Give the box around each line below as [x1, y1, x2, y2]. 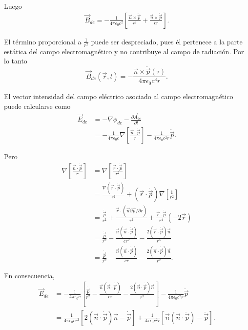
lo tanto [4, 56, 27, 66]
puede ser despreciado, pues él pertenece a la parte [91, 36, 243, 46]
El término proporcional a [4, 36, 82, 46]
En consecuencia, [4, 270, 55, 280]
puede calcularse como [4, 101, 71, 111]
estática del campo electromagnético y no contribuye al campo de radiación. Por [4, 46, 244, 56]
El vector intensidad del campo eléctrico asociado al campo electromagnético [4, 91, 233, 101]
